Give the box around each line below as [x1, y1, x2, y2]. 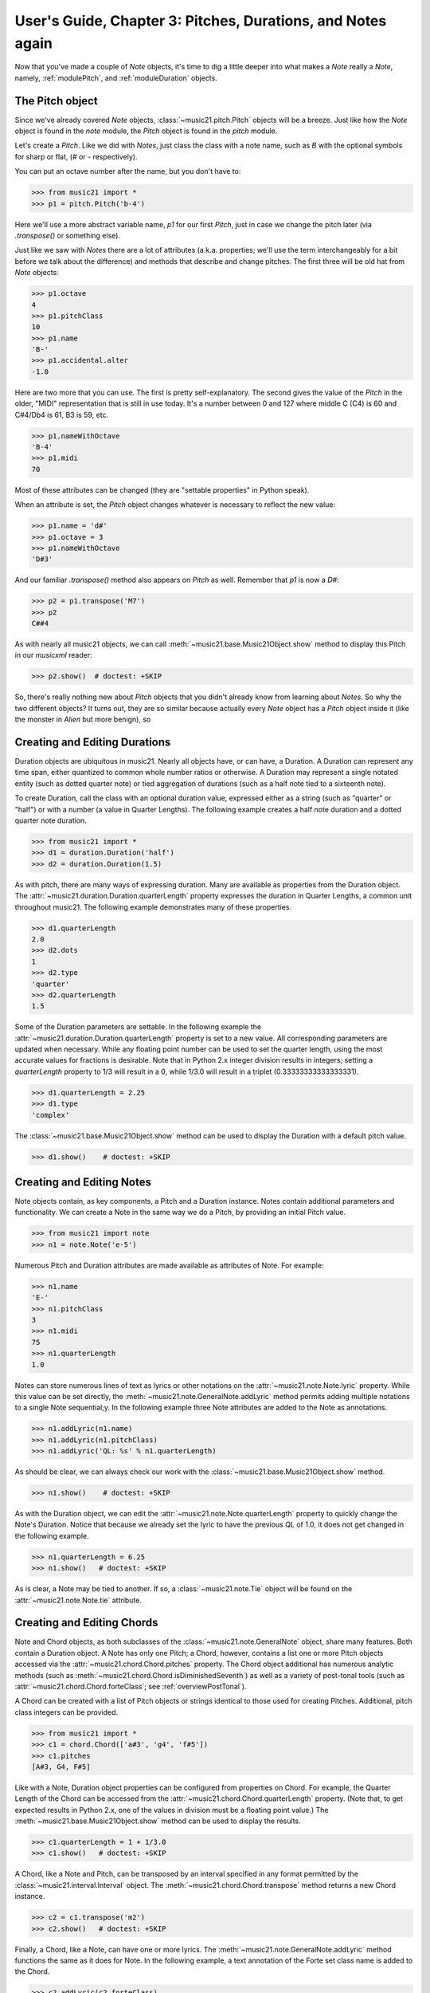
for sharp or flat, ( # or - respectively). [14, 151, 138, 161]
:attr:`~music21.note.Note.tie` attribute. [14, 1595, 143, 1605]
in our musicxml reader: [14, 651, 92, 660]
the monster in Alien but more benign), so [14, 714, 151, 725]
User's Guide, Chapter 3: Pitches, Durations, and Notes [14, 12, 387, 29]
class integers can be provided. [14, 1707, 119, 1717]
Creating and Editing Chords [14, 1616, 158, 1629]
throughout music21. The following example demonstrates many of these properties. [14, 902, 292, 912]
